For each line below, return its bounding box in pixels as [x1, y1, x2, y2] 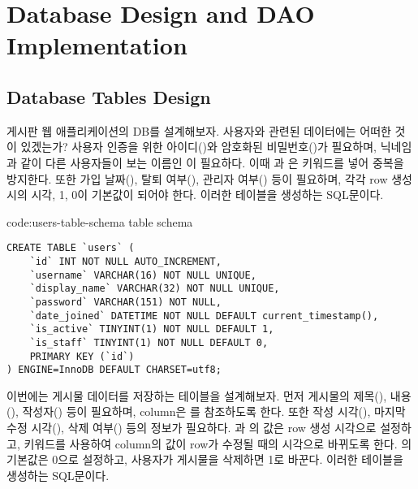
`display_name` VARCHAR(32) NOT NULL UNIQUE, [29, 283, 280, 295]
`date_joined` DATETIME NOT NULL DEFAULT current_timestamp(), [29, 309, 379, 322]
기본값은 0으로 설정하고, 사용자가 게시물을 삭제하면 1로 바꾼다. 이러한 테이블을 [6, 451, 403, 468]
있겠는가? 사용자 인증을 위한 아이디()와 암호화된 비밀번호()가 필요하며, [20, 138, 377, 155]
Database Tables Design [6, 84, 211, 109]
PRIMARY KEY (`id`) [29, 350, 135, 362]
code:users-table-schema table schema [6, 213, 193, 230]
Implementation [6, 28, 187, 62]
